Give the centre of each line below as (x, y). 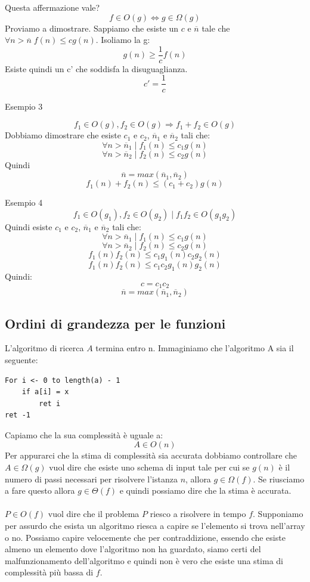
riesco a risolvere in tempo (198, 514)
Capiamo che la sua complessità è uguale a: (84, 434)
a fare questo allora (40, 490)
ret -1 (18, 415)
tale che (216, 28)
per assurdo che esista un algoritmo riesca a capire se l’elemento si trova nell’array (155, 526)
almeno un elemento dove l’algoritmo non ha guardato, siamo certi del (133, 549)
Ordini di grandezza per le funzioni (115, 323)
